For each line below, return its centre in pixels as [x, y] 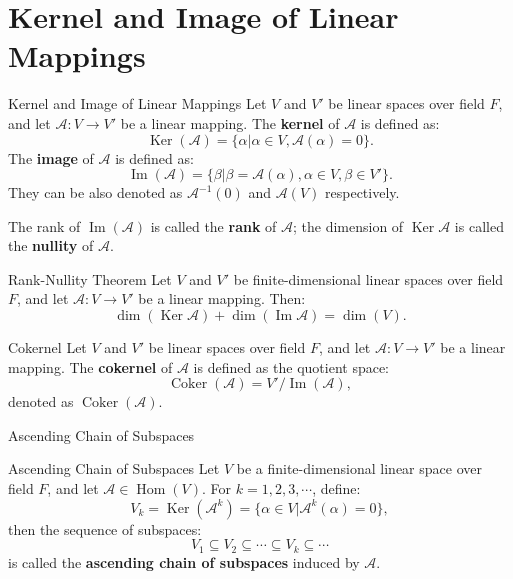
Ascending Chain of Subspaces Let [114, 468]
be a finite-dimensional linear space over [359, 468]
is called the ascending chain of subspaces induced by [184, 561]
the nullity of [51, 245]
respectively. [362, 192]
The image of [51, 157]
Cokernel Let [47, 347]
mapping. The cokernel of [90, 366]
